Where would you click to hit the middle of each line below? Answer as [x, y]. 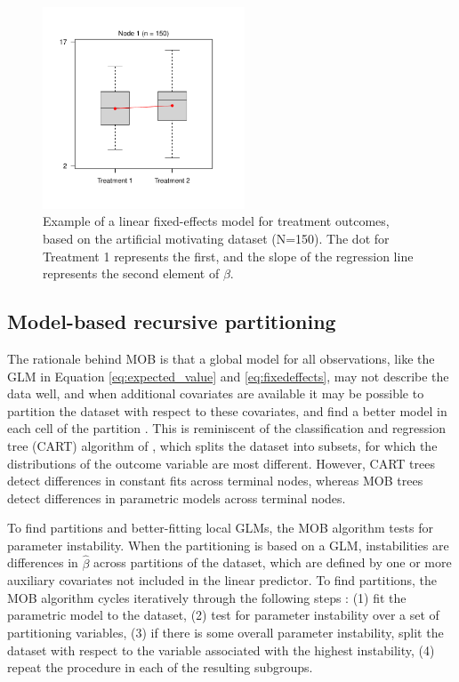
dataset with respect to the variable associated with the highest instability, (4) [221, 650]
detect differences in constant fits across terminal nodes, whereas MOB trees [215, 481]
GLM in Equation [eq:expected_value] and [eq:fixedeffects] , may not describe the [228, 376]
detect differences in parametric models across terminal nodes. [177, 497]
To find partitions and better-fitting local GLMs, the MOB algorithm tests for [220, 528]
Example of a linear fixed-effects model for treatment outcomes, [216, 221]
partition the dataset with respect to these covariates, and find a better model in [227, 410]
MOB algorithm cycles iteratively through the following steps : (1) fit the [207, 597]
